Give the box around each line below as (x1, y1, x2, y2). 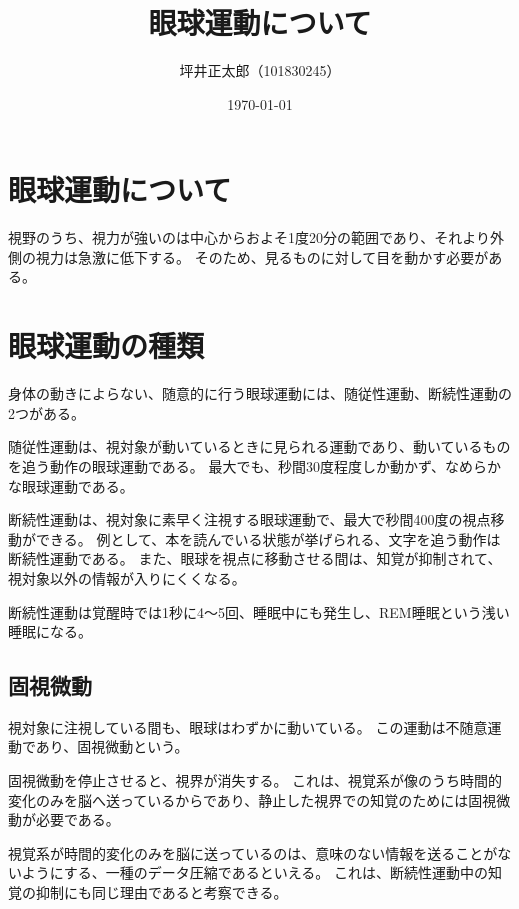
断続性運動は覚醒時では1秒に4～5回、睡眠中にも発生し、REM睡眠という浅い (8, 601, 510, 622)
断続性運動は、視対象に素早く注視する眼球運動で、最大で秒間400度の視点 (8, 509, 491, 530)
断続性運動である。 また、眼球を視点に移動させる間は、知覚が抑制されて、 (8, 548, 502, 569)
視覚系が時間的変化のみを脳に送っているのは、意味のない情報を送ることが (8, 842, 498, 863)
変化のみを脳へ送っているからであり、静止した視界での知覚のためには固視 (8, 789, 497, 810)
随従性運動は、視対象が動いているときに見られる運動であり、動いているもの (8, 436, 511, 457)
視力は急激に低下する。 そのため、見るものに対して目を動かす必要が (35, 246, 489, 267)
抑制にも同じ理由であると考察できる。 (35, 882, 288, 903)
